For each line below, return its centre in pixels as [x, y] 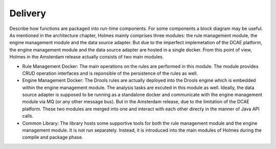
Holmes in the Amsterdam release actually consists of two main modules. [87, 57]
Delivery [28, 13]
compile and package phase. [53, 137]
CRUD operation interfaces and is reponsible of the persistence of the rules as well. [110, 73]
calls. [28, 116]
